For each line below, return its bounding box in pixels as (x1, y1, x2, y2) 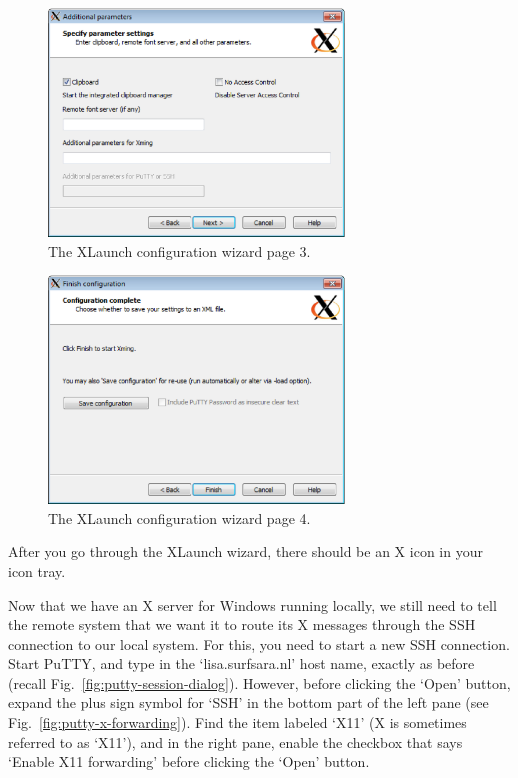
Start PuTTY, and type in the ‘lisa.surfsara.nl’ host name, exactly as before (8, 653, 475, 674)
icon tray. (8, 560, 66, 581)
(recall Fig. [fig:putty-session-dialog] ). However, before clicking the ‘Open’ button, (8, 672, 511, 693)
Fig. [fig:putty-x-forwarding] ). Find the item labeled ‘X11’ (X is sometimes (8, 712, 467, 733)
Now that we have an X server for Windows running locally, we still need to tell (8, 594, 497, 615)
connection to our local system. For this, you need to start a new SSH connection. (8, 633, 510, 654)
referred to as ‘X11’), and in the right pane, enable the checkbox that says (8, 731, 463, 752)
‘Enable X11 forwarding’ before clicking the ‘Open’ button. (8, 751, 370, 772)
